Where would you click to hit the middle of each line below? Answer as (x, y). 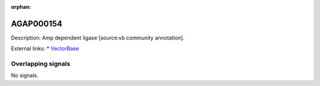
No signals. (25, 75)
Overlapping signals (41, 64)
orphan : (21, 7)
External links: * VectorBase (45, 49)
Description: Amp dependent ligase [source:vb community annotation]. (98, 38)
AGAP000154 (36, 24)
